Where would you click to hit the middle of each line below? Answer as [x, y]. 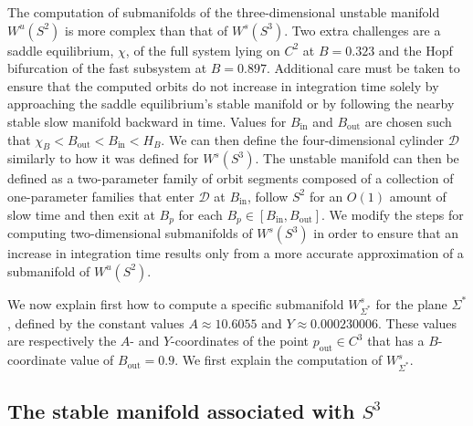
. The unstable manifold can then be [357, 158]
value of [92, 360]
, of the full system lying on [203, 50]
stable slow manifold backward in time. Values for [147, 121]
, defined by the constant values [96, 322]
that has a [396, 341]
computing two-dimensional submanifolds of [130, 233]
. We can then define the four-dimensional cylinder [303, 139]
